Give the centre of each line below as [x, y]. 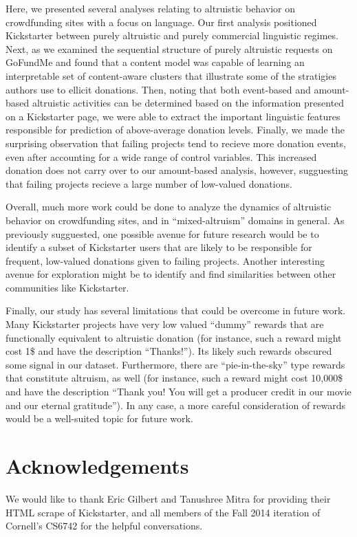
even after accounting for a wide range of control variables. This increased [161, 156]
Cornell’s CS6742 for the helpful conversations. [104, 526]
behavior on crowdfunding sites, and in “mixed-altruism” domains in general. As [175, 220]
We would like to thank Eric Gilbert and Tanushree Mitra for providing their [168, 498]
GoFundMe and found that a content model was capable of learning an [155, 62]
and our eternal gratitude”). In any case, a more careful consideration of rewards [176, 405]
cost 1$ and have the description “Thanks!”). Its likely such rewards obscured [169, 351]
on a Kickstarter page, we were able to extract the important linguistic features [173, 116]
